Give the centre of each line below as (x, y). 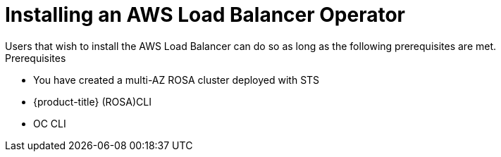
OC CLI (50, 123)
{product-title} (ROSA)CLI (92, 101)
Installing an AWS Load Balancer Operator (205, 15)
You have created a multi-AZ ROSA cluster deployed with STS (177, 80)
